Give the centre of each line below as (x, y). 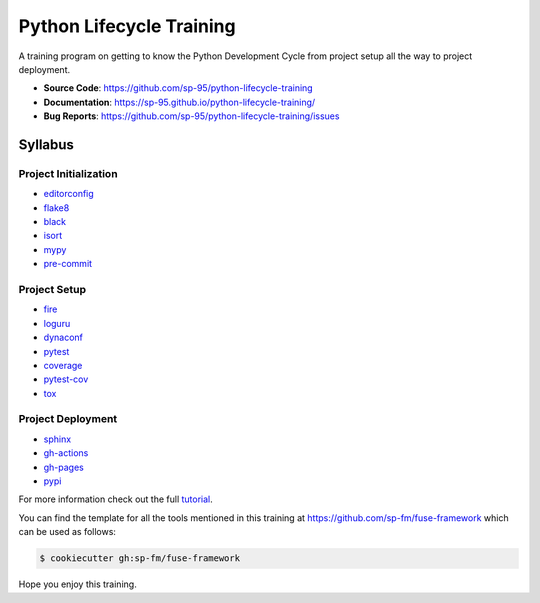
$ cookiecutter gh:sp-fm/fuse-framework (139, 558)
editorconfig (68, 194)
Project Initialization (68, 173)
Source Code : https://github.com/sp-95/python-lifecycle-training (178, 88)
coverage (63, 365)
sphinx (57, 439)
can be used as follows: (67, 532)
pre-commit (68, 264)
